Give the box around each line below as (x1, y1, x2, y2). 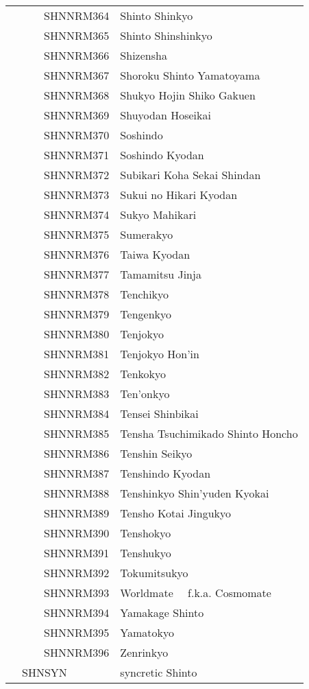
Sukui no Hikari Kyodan (120, 187, 238, 202)
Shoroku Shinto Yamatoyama (120, 67, 260, 83)
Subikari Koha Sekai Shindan (120, 167, 261, 183)
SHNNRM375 (44, 226, 110, 242)
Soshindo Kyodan (120, 147, 204, 163)
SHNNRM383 (44, 386, 110, 401)
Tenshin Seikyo (120, 445, 193, 461)
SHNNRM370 (44, 127, 110, 143)
